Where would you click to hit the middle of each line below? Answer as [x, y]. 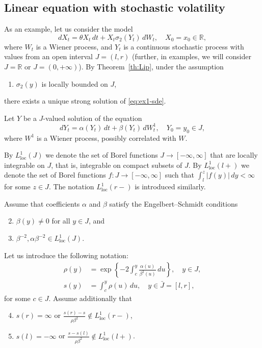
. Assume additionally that [90, 298]
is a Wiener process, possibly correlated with [107, 138]
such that [179, 175]
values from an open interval [48, 56]
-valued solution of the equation [93, 118]
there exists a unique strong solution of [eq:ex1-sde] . [85, 101]
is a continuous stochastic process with [184, 46]
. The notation [71, 187]
